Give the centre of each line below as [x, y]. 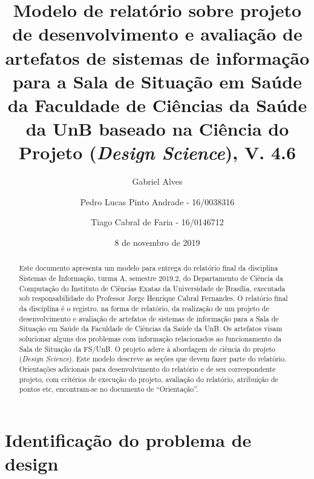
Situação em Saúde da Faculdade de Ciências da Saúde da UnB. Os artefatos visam [151, 329]
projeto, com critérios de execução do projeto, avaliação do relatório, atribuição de [149, 379]
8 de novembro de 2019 [157, 243]
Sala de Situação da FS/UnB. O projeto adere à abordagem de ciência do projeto [147, 349]
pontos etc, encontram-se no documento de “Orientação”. [109, 389]
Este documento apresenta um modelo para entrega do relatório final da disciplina [149, 268]
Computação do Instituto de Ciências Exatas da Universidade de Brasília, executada [152, 288]
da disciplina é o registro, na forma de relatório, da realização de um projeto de [144, 309]
